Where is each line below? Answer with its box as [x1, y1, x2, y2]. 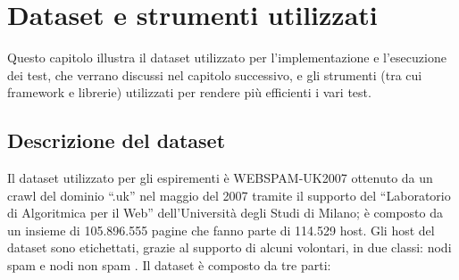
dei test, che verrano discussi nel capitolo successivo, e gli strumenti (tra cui [7, 65, 422, 84]
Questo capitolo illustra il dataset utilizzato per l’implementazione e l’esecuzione [7, 48, 446, 67]
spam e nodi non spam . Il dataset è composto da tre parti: [7, 256, 331, 275]
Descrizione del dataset [7, 127, 226, 154]
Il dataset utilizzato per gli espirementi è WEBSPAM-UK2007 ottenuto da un [7, 169, 433, 187]
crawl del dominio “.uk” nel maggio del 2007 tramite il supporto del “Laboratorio [7, 185, 451, 204]
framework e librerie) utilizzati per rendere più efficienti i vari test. [7, 83, 371, 102]
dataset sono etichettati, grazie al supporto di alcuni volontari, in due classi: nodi [7, 238, 452, 257]
